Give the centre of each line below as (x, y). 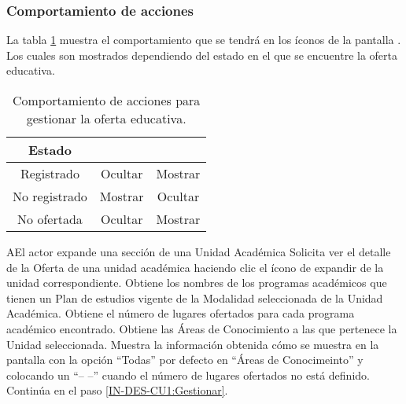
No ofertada (50, 219)
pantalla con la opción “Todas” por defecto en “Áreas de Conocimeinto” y (185, 360)
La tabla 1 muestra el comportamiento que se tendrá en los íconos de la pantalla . (204, 40)
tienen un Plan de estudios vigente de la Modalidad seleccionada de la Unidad (195, 297)
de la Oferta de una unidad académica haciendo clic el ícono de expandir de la (195, 267)
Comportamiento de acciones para (106, 100)
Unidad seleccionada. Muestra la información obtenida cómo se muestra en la (193, 344)
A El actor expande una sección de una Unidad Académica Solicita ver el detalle (199, 252)
